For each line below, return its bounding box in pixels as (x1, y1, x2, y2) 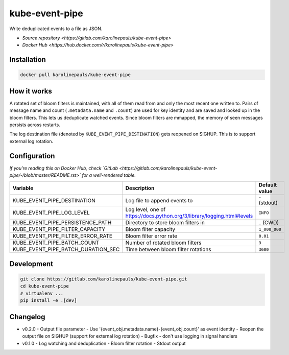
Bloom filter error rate (125, 232, 177, 240)
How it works (9, 87, 52, 96)
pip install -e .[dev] (20, 298, 77, 303)
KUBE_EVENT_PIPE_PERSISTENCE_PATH (12, 219, 112, 226)
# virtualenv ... (20, 290, 64, 296)
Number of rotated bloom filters (125, 239, 202, 246)
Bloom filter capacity (125, 226, 176, 233)
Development (9, 259, 54, 268)
